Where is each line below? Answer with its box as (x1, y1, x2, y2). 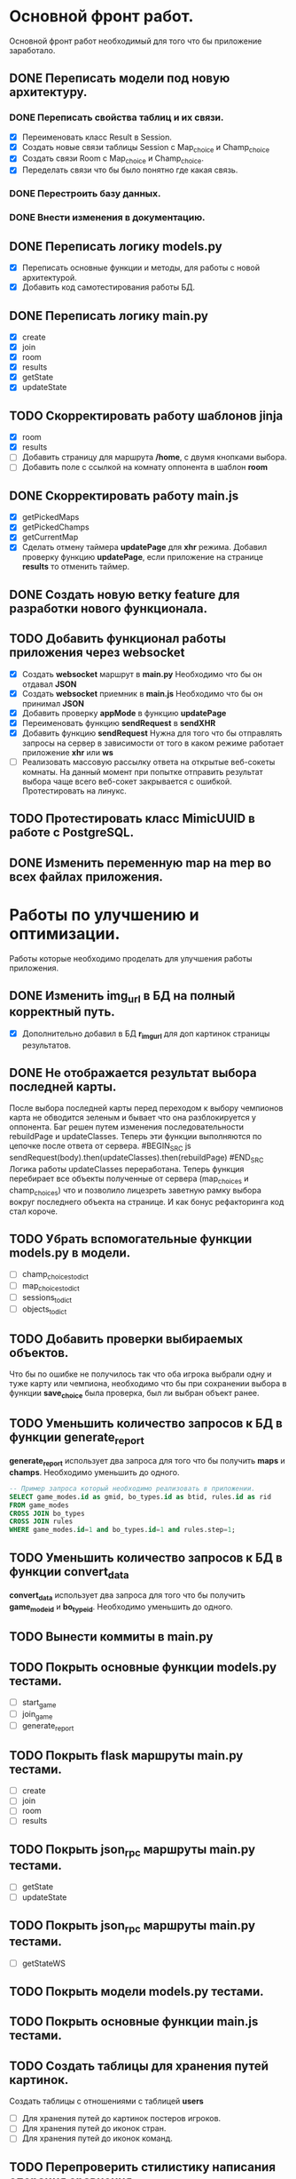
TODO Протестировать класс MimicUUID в (9, 811, 255, 826)
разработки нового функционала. (9, 601, 208, 616)
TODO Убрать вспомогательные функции (9, 1231, 253, 1246)
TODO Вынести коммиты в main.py (9, 1629, 214, 1645)
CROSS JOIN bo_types (9, 1509, 86, 1518)
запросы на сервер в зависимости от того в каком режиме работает (21, 738, 284, 748)
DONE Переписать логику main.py (9, 308, 208, 323)
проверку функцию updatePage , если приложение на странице (21, 552, 264, 563)
